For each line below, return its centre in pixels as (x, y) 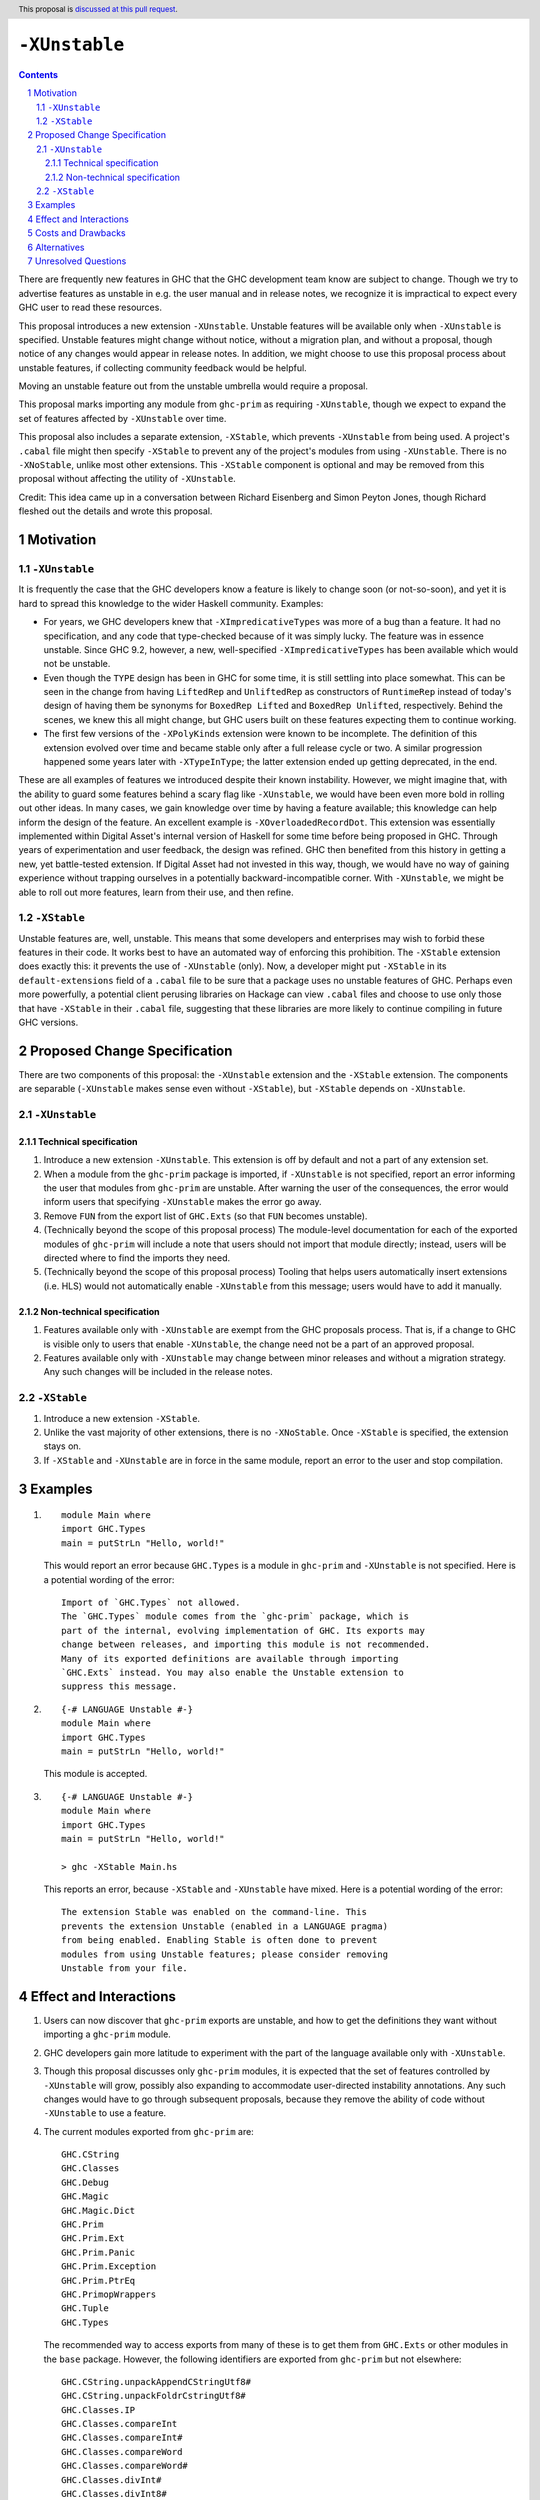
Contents (38, 74)
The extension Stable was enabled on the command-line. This (214, 1912)
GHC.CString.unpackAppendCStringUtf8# (156, 2381)
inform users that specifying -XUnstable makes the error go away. (182, 1202)
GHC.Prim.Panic (98, 2252)
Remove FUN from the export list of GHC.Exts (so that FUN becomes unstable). (205, 1216)
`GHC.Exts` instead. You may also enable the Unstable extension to (232, 1672)
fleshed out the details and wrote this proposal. (115, 511)
